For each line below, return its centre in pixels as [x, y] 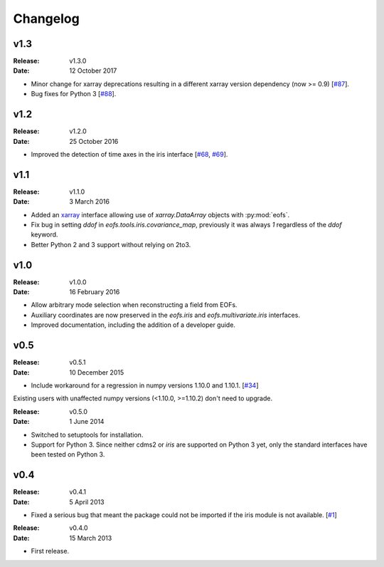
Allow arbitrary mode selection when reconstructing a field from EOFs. [134, 305]
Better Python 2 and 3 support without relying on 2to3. [111, 244]
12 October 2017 [93, 71]
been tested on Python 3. [68, 454]
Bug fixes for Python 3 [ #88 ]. [74, 94]
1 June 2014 [87, 422]
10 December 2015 [97, 372]
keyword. [44, 234]
